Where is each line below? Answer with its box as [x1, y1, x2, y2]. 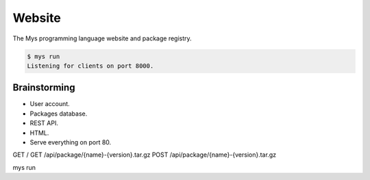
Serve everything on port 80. [29, 138, 112, 146]
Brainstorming [12, 82, 75, 94]
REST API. [29, 119, 58, 127]
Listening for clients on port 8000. [27, 62, 154, 70]
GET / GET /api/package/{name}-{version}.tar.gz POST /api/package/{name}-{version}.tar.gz [12, 151, 277, 159]
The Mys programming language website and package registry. [12, 34, 192, 42]
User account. [29, 100, 70, 108]
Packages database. [29, 110, 88, 118]
